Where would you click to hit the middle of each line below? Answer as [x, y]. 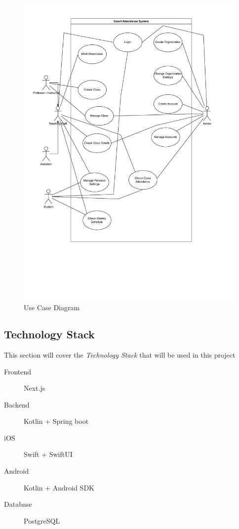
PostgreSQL [42, 520]
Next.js [35, 388]
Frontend [18, 371]
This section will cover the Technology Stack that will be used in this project [120, 354]
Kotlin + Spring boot [56, 421]
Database [18, 504]
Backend [17, 404]
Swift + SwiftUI [48, 454]
